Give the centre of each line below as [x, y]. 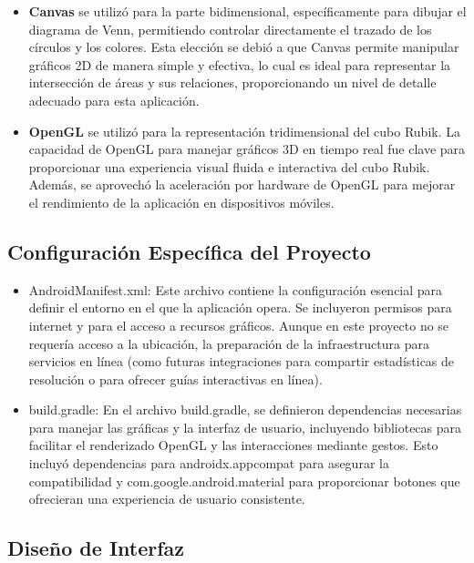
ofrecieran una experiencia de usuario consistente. [167, 499]
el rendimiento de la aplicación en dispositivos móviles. [181, 202]
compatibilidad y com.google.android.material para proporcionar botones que [244, 481]
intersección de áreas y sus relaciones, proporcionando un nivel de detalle [232, 82]
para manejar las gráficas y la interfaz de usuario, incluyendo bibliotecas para [245, 427]
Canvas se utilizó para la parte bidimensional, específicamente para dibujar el [247, 11]
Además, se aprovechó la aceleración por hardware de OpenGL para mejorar [242, 184]
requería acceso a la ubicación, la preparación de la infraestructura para [229, 343]
